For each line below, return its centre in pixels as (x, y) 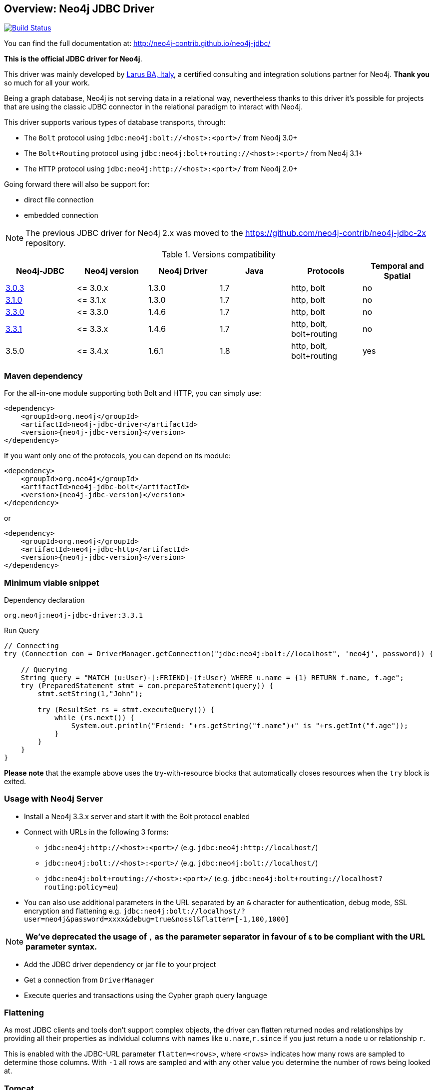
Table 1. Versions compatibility (219, 255)
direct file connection (59, 200)
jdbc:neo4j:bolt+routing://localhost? (307, 878)
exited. (15, 781)
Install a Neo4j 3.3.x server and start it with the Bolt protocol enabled (137, 816)
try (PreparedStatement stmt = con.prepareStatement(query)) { (147, 685)
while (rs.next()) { (95, 717)
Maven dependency (43, 376)
